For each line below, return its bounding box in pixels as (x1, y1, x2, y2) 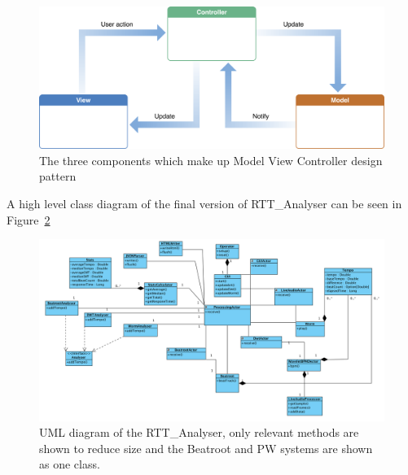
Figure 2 (7, 211, 50, 228)
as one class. (39, 455, 100, 473)
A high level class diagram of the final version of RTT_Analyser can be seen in (7, 194, 402, 211)
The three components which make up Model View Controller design (39, 151, 383, 168)
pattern (39, 168, 77, 185)
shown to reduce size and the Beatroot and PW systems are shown (39, 439, 373, 456)
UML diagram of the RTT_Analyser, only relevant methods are (39, 424, 359, 441)
